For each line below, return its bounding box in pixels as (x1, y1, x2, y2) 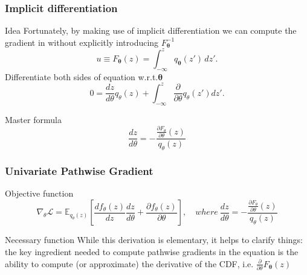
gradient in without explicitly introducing (5, 36, 159, 48)
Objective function (5, 187, 74, 200)
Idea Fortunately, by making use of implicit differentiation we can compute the (5, 24, 297, 37)
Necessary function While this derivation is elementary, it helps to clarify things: (5, 233, 303, 246)
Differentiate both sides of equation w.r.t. (5, 70, 158, 83)
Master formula (5, 113, 62, 125)
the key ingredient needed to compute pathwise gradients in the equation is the (5, 245, 299, 258)
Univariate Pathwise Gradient (5, 163, 153, 178)
